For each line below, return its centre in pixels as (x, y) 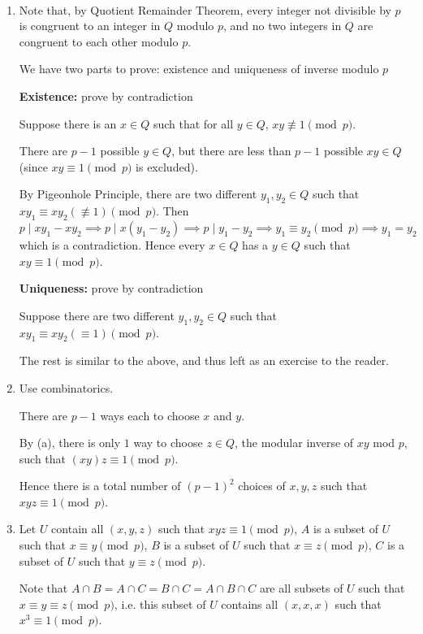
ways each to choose (150, 415)
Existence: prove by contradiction (106, 96)
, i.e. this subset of (160, 604)
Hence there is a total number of (100, 486)
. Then (173, 211)
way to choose (168, 443)
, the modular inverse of (294, 443)
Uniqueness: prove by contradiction (111, 288)
